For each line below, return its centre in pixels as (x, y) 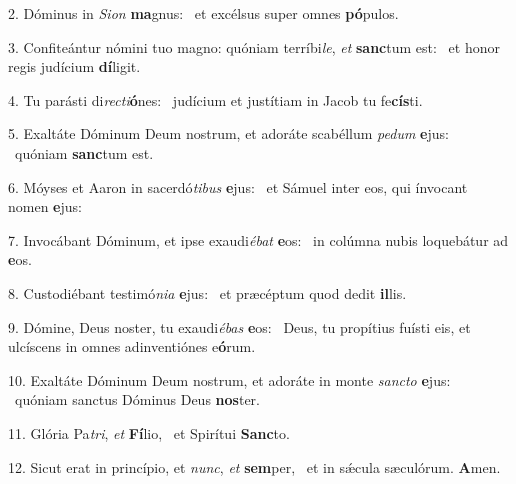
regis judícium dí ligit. (74, 66)
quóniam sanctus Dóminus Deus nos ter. (137, 399)
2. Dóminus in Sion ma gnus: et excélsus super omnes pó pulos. (203, 13)
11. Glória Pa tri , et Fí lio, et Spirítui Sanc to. (149, 432)
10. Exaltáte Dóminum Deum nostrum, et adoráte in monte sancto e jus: (229, 379)
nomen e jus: (45, 206)
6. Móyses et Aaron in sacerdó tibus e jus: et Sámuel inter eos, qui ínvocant (238, 186)
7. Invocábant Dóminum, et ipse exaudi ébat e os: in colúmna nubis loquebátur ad (258, 239)
